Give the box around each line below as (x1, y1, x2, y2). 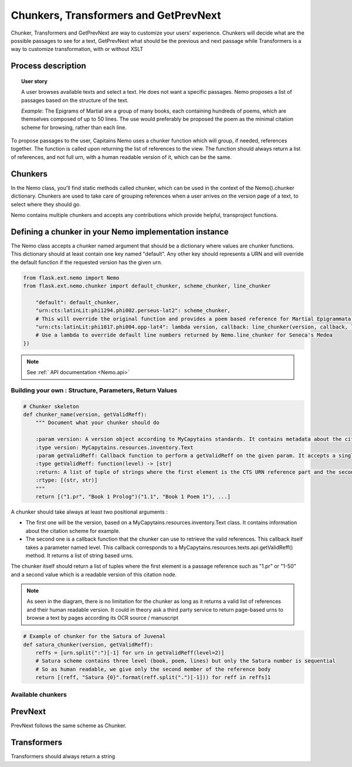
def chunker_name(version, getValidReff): (23, 411, 147, 418)
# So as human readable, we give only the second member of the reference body (35, 666, 271, 673)
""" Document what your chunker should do (35, 419, 160, 426)
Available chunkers (11, 690, 67, 698)
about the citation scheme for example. (25, 527, 120, 534)
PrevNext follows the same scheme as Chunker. (11, 722, 127, 729)
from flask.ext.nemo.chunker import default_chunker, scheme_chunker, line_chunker (23, 283, 271, 289)
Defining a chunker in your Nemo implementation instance (11, 226, 229, 237)
